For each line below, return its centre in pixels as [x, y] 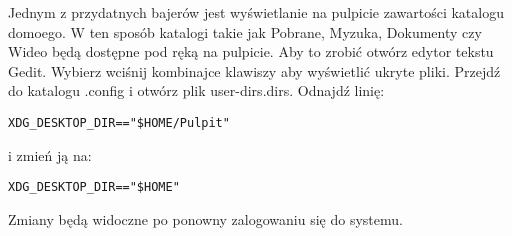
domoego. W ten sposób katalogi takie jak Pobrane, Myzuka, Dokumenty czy [245, 31]
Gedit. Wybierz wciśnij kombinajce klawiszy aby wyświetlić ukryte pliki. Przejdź [254, 70]
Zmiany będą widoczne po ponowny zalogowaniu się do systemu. [205, 218]
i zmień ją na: [50, 154]
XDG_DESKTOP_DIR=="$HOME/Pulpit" [119, 122]
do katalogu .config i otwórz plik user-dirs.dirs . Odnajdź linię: [196, 90]
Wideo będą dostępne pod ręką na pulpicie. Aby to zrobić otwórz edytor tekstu [251, 51]
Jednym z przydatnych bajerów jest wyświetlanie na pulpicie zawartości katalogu [256, 12]
